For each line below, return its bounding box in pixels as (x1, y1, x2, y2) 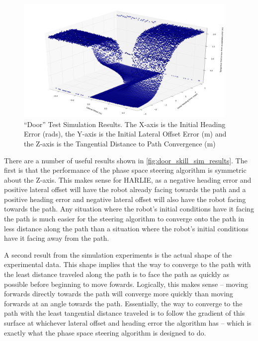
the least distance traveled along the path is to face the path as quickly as (4, 269, 230, 279)
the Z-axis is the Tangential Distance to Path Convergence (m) (24, 138, 216, 148)
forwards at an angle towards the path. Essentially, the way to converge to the (4, 298, 243, 308)
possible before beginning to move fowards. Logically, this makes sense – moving (4, 278, 248, 289)
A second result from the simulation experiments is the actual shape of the (4, 249, 232, 260)
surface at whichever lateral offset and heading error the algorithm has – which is (4, 318, 252, 328)
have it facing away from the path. (4, 233, 109, 243)
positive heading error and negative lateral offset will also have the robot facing (4, 194, 246, 204)
